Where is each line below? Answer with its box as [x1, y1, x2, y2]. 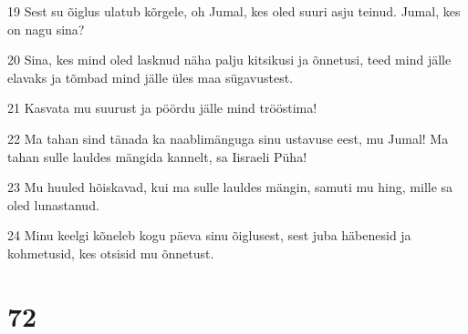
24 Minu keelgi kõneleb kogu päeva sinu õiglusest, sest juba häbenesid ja [7, 226, 411, 245]
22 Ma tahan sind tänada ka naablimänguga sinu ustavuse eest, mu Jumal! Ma [7, 128, 449, 147]
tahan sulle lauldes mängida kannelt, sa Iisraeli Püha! [7, 147, 307, 166]
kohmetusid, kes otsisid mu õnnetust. [7, 243, 214, 262]
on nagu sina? [7, 19, 85, 38]
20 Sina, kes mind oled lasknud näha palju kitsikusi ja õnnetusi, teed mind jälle [7, 50, 452, 69]
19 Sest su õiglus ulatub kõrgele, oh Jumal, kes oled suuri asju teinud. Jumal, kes [7, 2, 461, 20]
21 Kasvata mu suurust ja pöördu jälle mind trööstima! [7, 98, 317, 117]
